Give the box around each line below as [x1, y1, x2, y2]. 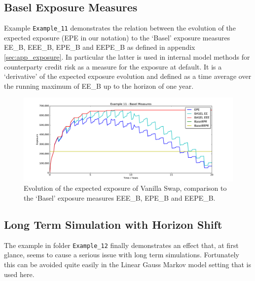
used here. [4, 269, 35, 279]
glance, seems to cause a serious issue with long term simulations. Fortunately [4, 249, 239, 260]
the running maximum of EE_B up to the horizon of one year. [4, 80, 194, 91]
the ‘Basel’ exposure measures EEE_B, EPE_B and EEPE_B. [24, 192, 216, 203]
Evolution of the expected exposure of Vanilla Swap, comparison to [24, 183, 227, 193]
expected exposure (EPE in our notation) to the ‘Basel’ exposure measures [4, 32, 230, 42]
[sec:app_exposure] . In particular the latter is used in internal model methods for [4, 52, 250, 62]
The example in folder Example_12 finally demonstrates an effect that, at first [4, 240, 239, 250]
